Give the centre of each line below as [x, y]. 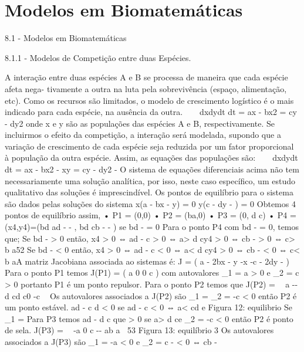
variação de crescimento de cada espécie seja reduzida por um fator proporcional [149, 146]
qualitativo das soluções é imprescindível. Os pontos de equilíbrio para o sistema [149, 192]
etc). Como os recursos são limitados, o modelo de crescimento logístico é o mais [149, 100]
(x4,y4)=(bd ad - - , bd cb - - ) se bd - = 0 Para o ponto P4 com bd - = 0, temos [152, 227]
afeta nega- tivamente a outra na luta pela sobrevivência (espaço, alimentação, [146, 88]
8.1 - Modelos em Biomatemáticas [66, 38]
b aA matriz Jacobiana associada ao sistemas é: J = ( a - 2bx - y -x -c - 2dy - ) [147, 261]
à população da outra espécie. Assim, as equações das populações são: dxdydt [151, 158]
